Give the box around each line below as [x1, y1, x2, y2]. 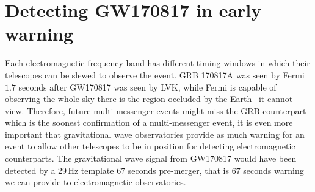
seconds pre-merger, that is [128, 163, 230, 176]
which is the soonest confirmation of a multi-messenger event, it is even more [5, 116, 293, 129]
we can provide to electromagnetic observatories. [5, 176, 186, 188]
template [81, 163, 114, 176]
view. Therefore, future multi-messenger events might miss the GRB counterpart [5, 104, 306, 117]
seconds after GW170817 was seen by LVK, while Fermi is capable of [18, 80, 277, 93]
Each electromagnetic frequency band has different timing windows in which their [5, 57, 310, 69]
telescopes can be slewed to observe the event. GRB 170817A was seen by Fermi [5, 68, 305, 81]
